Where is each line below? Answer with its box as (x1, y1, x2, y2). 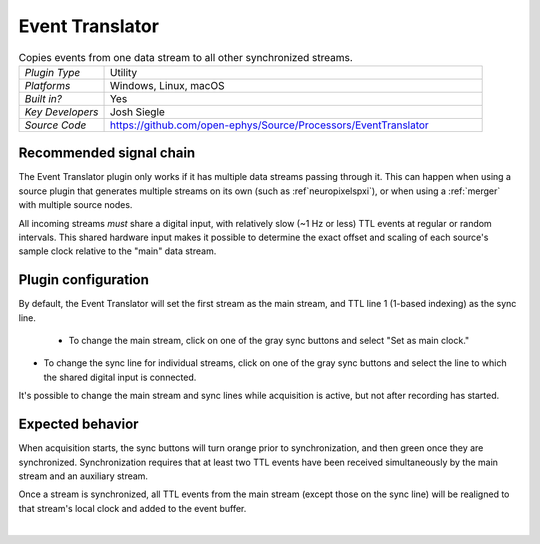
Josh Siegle (109, 105, 165, 119)
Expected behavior (18, 416, 139, 433)
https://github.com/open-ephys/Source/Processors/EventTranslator (109, 118, 429, 132)
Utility (109, 65, 138, 79)
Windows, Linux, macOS (109, 78, 225, 92)
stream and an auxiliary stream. (18, 470, 149, 482)
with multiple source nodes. (18, 199, 133, 211)
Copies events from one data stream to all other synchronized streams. (18, 50, 354, 64)
